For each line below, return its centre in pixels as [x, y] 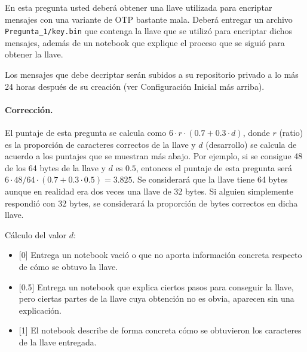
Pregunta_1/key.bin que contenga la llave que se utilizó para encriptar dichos [149, 31]
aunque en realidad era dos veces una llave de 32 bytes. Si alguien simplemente [149, 191]
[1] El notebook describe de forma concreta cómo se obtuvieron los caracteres [160, 330]
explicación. [40, 310]
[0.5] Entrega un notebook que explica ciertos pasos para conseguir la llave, [156, 286]
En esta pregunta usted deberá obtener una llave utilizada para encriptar [139, 7]
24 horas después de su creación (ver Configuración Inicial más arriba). [135, 86]
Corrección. [29, 109]
